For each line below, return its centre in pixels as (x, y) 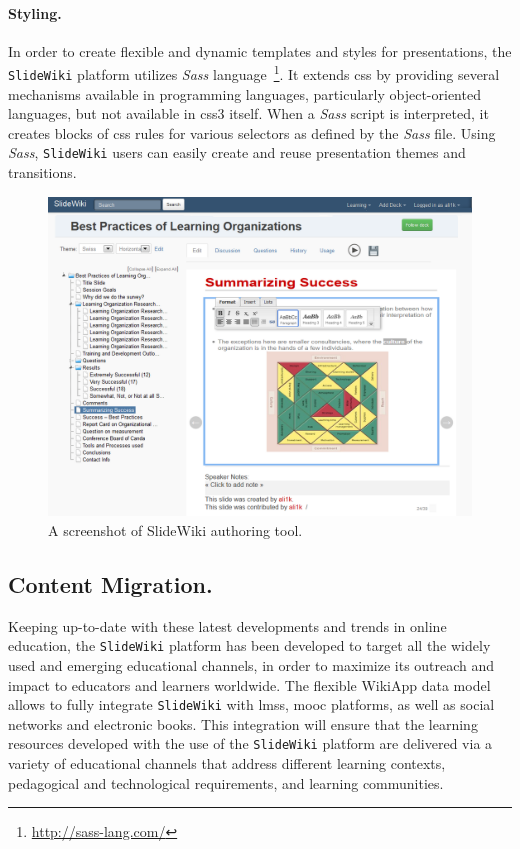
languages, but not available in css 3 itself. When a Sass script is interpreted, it (248, 113)
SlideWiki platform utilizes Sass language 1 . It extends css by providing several (254, 73)
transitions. (42, 172)
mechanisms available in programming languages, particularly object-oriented (244, 93)
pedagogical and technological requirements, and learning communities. (226, 782)
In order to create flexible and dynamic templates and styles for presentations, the (260, 50)
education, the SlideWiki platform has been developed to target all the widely (249, 645)
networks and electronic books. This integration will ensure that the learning (243, 723)
